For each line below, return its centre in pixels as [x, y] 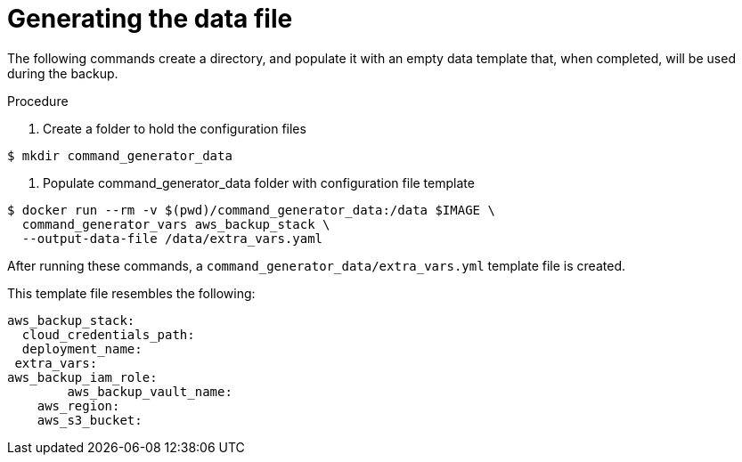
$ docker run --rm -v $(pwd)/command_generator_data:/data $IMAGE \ [251, 210]
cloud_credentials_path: [108, 334]
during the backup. [63, 73]
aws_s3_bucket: [90, 420]
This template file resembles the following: [131, 293]
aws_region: [78, 405]
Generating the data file [150, 19]
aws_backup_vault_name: [150, 391]
